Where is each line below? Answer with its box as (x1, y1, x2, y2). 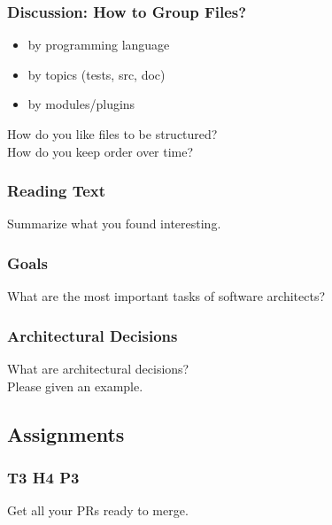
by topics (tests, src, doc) (27, 65, 166, 83)
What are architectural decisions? (7, 359, 189, 378)
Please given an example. (7, 376, 143, 395)
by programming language (27, 35, 170, 54)
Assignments (7, 420, 125, 447)
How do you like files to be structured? (7, 125, 218, 143)
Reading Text (7, 180, 106, 202)
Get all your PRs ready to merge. (7, 501, 189, 520)
